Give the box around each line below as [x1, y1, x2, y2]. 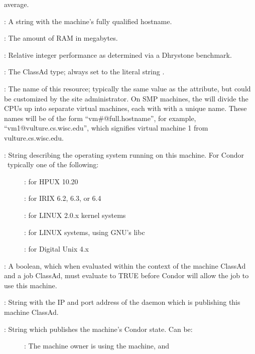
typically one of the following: [7, 159, 99, 170]
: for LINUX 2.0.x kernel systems [24, 209, 126, 220]
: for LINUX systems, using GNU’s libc [24, 226, 145, 237]
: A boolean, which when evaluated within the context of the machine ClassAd [4, 260, 246, 271]
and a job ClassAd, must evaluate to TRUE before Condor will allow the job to [4, 270, 249, 281]
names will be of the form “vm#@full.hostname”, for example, [4, 112, 196, 123]
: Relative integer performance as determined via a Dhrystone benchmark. [4, 49, 232, 60]
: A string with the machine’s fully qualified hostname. [4, 16, 172, 26]
